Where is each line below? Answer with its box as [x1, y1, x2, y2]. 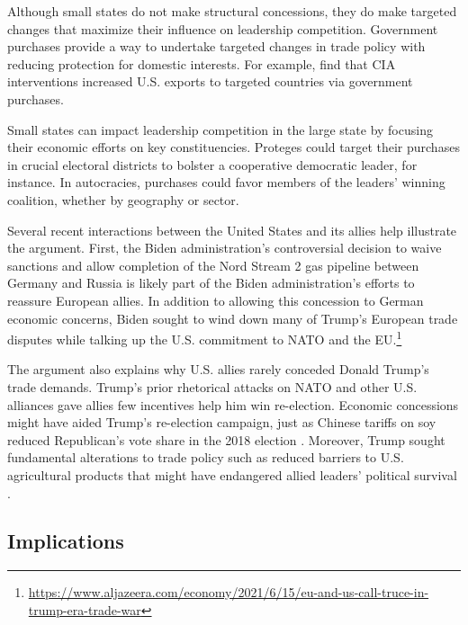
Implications [7, 527, 124, 555]
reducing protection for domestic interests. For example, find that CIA [7, 54, 396, 73]
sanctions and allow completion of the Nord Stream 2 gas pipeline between [7, 255, 419, 274]
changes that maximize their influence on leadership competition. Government [7, 19, 438, 38]
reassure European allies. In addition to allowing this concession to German [7, 290, 424, 309]
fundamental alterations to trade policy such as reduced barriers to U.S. [7, 448, 404, 467]
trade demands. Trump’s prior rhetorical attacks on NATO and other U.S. [7, 377, 418, 396]
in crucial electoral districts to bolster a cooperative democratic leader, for [7, 155, 418, 174]
